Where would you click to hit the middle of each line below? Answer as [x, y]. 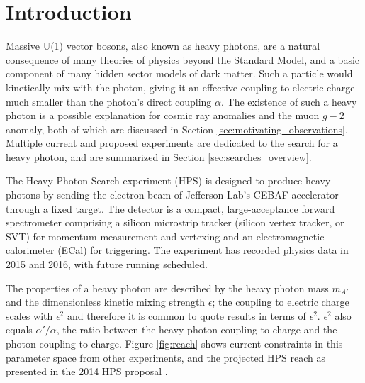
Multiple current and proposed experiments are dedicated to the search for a [172, 143]
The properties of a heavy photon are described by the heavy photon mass [167, 288]
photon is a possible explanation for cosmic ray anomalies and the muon [163, 115]
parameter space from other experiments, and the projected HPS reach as [166, 357]
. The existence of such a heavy [289, 101]
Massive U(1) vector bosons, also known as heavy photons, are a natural [163, 46]
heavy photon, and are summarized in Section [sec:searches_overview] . [159, 156]
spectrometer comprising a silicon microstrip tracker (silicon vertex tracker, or [175, 222]
